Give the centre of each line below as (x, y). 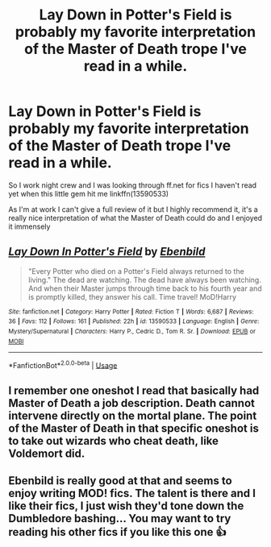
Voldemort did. (47, 453)
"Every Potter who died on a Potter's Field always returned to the (136, 271)
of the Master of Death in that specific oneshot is (134, 428)
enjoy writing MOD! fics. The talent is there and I (132, 493)
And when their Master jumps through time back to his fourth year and (145, 288)
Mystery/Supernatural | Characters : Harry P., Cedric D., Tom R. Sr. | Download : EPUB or (132, 332)
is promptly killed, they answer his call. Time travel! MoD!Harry (132, 296)
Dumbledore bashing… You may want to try (120, 518)
